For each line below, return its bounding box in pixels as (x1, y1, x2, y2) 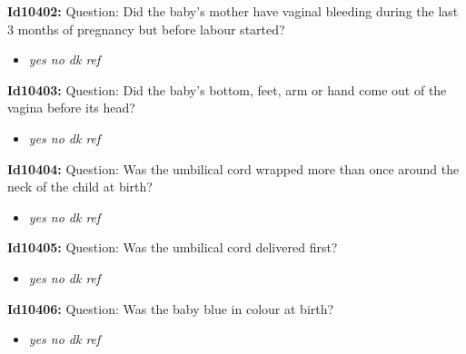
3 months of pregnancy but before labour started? (7, 19, 285, 38)
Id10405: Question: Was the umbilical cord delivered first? (7, 238, 338, 257)
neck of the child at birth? (7, 177, 153, 196)
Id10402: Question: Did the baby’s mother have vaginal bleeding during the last (7, 2, 459, 20)
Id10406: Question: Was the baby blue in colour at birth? (7, 299, 334, 318)
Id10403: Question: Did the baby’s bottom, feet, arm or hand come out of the (7, 80, 447, 99)
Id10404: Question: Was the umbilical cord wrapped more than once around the (7, 159, 460, 178)
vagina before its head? (7, 98, 135, 117)
